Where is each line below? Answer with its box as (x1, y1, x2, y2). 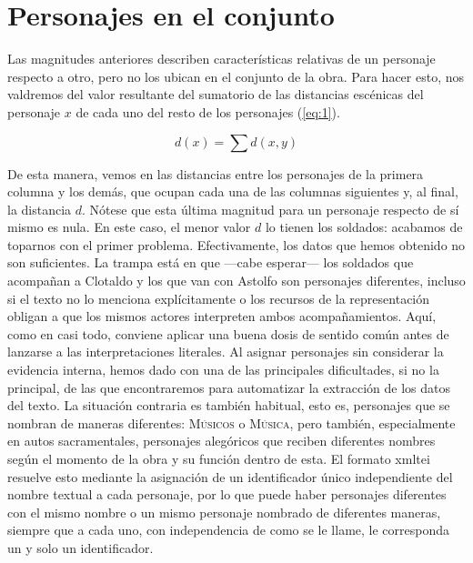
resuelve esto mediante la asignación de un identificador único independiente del (7, 467, 453, 486)
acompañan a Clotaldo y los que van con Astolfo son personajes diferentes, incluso (7, 271, 466, 290)
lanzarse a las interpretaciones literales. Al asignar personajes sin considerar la (7, 342, 444, 361)
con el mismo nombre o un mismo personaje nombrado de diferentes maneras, (7, 502, 441, 521)
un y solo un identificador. (7, 538, 154, 557)
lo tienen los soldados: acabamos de (265, 217, 463, 236)
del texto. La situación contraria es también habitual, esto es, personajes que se (7, 396, 450, 415)
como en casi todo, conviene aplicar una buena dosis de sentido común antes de (7, 324, 449, 343)
